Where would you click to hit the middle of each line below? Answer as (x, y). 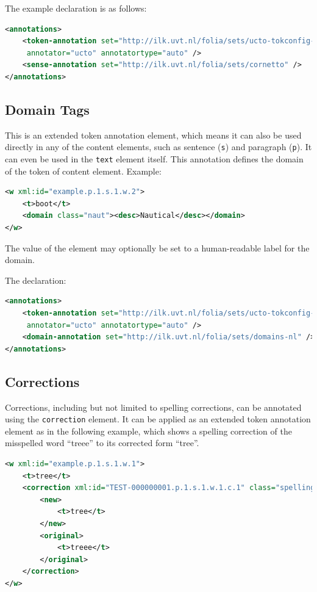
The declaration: (36, 280)
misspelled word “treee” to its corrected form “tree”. (102, 443)
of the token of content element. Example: (83, 171)
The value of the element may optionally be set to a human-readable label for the (157, 247)
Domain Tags (47, 109)
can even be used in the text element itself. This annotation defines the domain (154, 159)
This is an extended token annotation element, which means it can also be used (153, 135)
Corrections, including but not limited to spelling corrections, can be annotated (153, 407)
